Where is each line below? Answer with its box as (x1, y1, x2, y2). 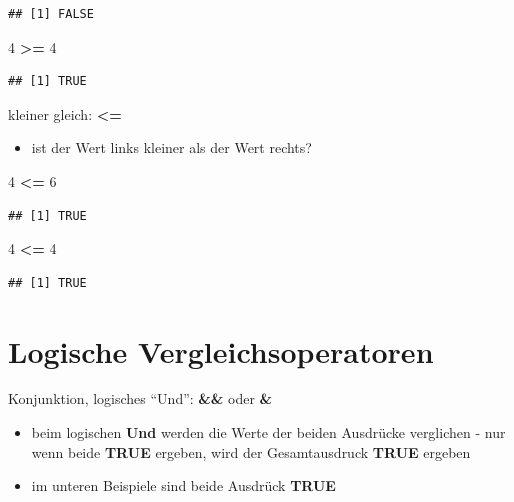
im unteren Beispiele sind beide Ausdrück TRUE (31, 475, 336, 496)
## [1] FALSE (8, 7, 94, 21)
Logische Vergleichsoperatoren (8, 330, 434, 371)
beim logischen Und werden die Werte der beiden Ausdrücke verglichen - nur (31, 422, 506, 443)
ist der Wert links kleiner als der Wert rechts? (31, 137, 312, 158)
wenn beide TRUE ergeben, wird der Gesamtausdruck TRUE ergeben (31, 441, 471, 462)
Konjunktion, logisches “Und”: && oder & (8, 388, 273, 409)
